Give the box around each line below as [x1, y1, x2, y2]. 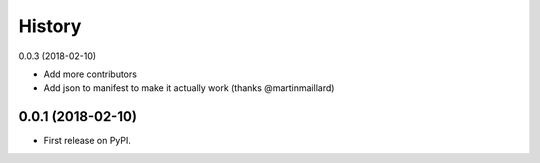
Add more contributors [43, 68, 137, 80]
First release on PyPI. [43, 135, 132, 147]
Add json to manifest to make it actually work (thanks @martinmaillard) [43, 82, 335, 94]
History [18, 15, 82, 37]
